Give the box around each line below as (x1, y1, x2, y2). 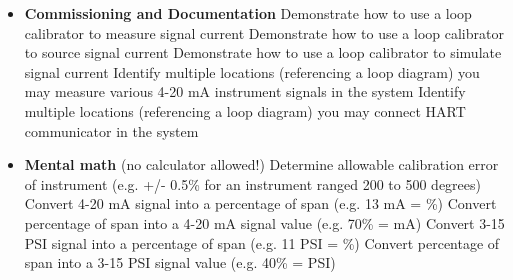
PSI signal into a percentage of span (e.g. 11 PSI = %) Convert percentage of (24, 232, 500, 253)
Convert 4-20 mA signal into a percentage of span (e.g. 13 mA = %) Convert (24, 193, 497, 214)
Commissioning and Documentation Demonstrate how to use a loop (24, 3, 472, 23)
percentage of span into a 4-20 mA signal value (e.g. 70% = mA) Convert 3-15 (24, 212, 505, 233)
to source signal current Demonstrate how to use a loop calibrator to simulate (24, 42, 502, 63)
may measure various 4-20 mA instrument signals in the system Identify (24, 81, 466, 102)
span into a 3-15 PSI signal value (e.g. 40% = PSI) (24, 252, 336, 273)
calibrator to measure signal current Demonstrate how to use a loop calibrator (24, 22, 504, 43)
